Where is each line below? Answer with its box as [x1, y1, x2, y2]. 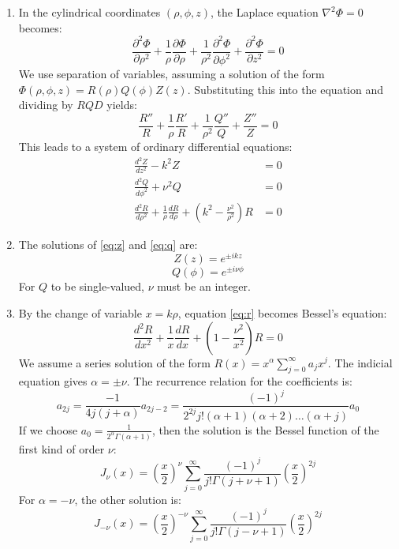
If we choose [18, 421, 78, 438]
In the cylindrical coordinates [18, 4, 161, 20]
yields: [106, 96, 137, 113]
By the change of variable [18, 304, 142, 321]
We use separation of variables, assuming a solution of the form [18, 66, 325, 82]
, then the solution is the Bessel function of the [151, 421, 379, 438]
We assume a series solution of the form [18, 354, 211, 370]
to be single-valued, [50, 278, 144, 295]
